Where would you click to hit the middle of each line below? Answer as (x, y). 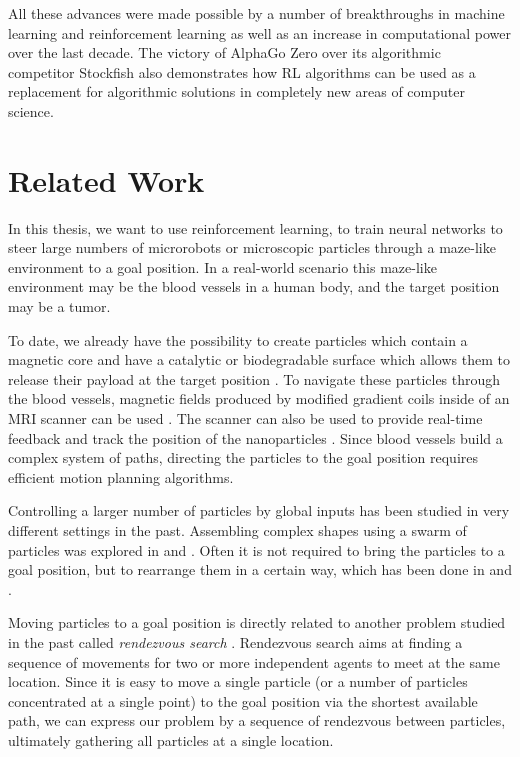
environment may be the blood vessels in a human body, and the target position (254, 286)
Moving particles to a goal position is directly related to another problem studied (257, 622)
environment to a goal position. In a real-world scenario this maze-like (222, 266)
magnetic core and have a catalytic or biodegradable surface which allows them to (259, 359)
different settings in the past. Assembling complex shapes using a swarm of (237, 530)
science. (31, 110)
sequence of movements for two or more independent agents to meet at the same (254, 661)
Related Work (106, 179)
